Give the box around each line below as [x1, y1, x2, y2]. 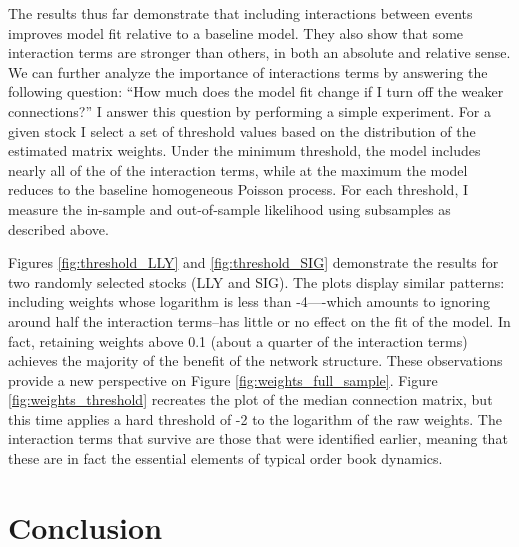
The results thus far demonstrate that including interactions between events [8, 3, 473, 23]
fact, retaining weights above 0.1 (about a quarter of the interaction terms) [8, 330, 468, 351]
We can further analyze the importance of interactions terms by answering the [8, 61, 488, 82]
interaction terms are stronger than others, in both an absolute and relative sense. [8, 42, 511, 63]
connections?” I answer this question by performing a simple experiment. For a [8, 100, 491, 121]
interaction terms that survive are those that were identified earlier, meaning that [8, 428, 508, 449]
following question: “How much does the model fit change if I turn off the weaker [8, 81, 504, 102]
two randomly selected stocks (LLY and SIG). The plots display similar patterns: [8, 271, 505, 292]
